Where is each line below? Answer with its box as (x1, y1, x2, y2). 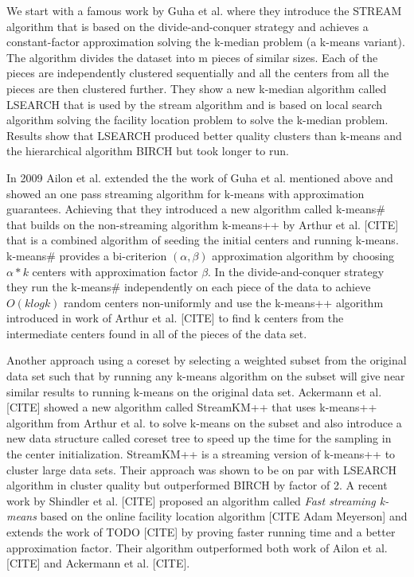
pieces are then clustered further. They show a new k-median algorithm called (6, 80, 387, 96)
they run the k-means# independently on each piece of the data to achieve (6, 279, 371, 295)
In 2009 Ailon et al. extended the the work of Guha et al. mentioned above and (6, 169, 393, 185)
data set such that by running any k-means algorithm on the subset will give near (6, 368, 405, 384)
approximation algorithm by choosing (212, 247, 395, 263)
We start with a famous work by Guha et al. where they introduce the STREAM (6, 2, 402, 18)
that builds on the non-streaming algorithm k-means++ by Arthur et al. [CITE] (6, 216, 399, 232)
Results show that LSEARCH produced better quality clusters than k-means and (6, 127, 402, 143)
